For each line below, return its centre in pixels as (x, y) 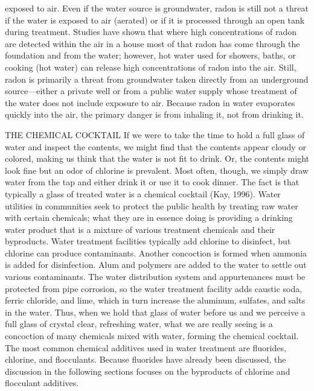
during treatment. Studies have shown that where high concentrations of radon (151, 32)
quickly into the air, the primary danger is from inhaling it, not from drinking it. (154, 114)
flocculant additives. (42, 383)
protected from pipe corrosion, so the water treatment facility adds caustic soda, (154, 288)
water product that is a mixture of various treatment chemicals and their (140, 229)
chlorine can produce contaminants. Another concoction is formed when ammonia (156, 253)
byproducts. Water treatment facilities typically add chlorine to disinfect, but (148, 241)
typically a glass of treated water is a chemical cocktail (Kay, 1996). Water (143, 193)
